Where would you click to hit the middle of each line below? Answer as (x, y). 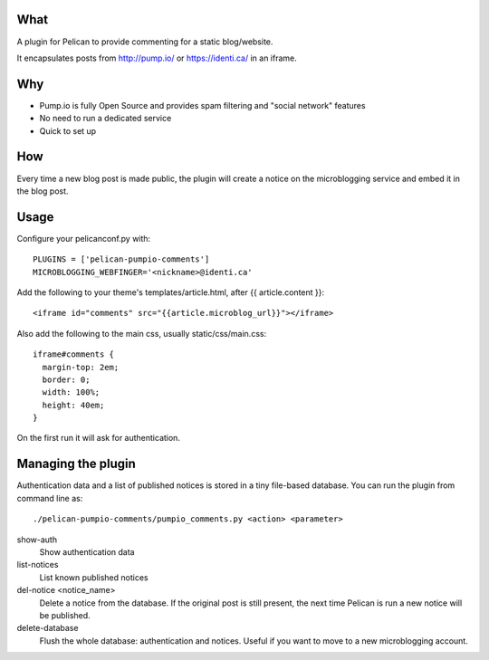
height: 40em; (73, 405)
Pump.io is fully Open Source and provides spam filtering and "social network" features (202, 105)
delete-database (48, 628)
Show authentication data (87, 551)
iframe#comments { (74, 354)
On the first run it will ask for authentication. (99, 438)
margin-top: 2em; (81, 367)
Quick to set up (68, 130)
